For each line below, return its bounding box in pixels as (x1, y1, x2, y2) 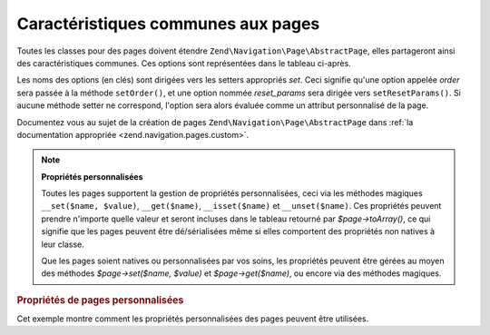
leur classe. (41, 239, 85, 250)
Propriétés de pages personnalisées (16, 293, 184, 306)
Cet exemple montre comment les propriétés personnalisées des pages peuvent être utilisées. (16, 313, 369, 324)
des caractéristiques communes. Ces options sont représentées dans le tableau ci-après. (16, 57, 351, 68)
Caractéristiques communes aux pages (16, 14, 320, 34)
